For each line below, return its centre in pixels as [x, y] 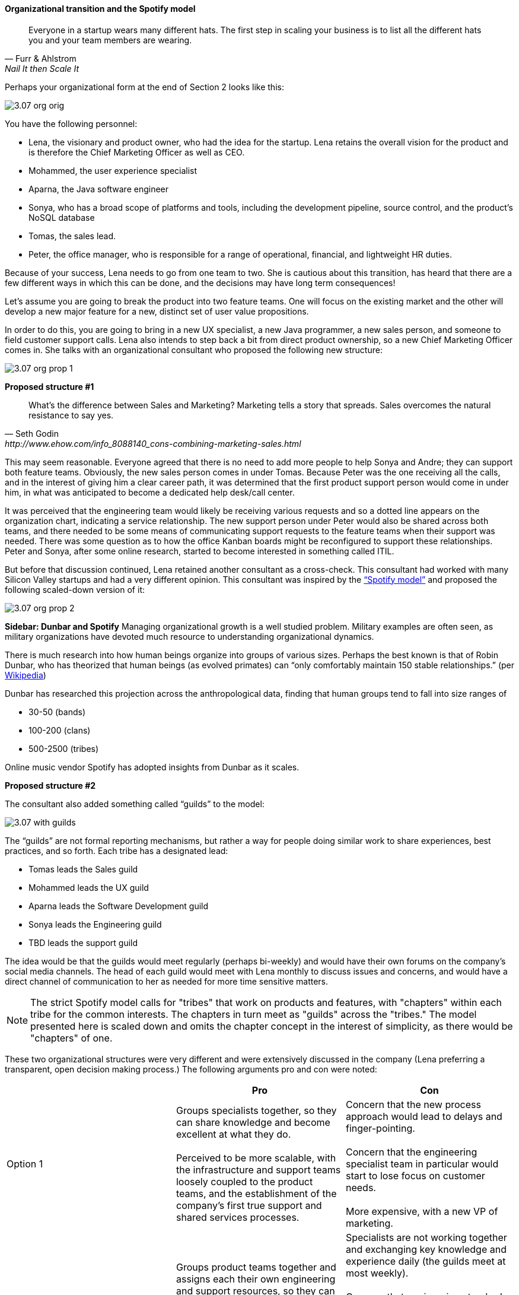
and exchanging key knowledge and [426, 1249]
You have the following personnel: [71, 123]
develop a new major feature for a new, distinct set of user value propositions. [157, 311]
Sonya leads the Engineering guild [95, 924]
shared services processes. [238, 1217]
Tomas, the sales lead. [72, 236]
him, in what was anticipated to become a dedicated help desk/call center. [150, 492]
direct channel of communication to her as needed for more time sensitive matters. [167, 981]
